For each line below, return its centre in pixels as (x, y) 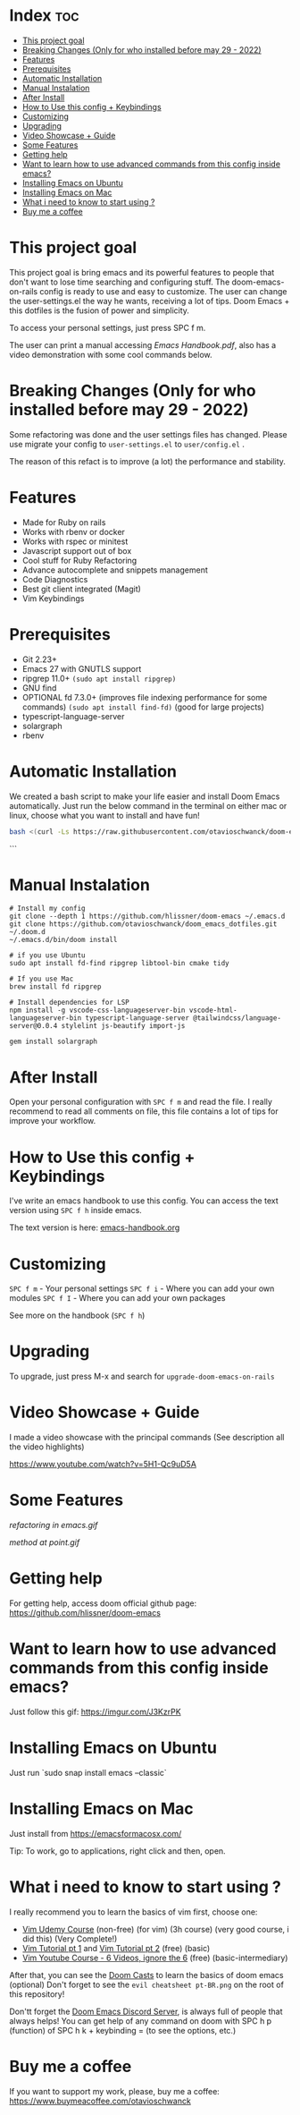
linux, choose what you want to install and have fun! (105, 815)
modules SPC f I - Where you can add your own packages (117, 1298)
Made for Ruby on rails (64, 522)
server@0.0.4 (33, 1026)
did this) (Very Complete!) (70, 1939)
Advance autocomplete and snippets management (115, 570)
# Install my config (48, 909)
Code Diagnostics (55, 579)
